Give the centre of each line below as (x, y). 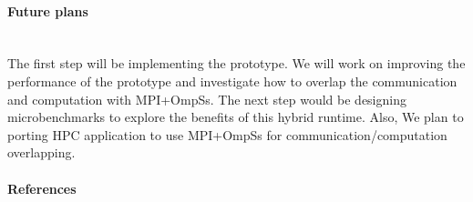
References (42, 188)
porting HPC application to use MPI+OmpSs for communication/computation (227, 134)
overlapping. (41, 152)
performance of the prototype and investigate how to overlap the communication (232, 81)
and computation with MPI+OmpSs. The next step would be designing (207, 99)
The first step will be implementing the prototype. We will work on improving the (236, 63)
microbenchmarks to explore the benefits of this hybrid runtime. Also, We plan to (236, 117)
